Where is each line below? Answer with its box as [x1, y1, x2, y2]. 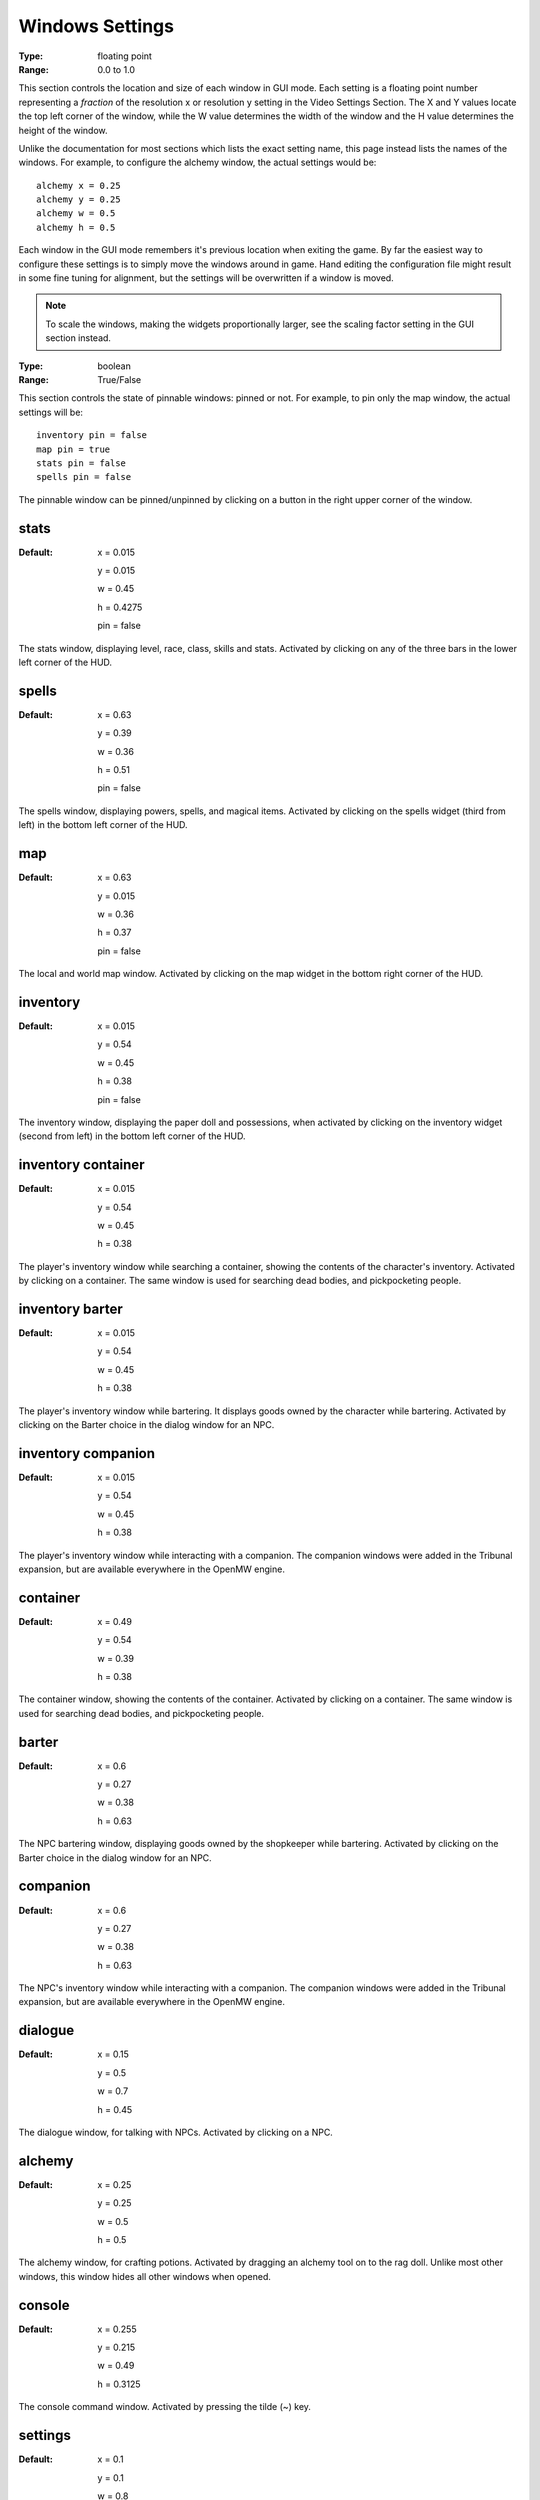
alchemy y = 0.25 [36, 194, 121, 205]
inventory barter [18, 1300, 124, 1317]
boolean [97, 360, 132, 372]
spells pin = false [36, 471, 132, 483]
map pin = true [36, 443, 111, 455]
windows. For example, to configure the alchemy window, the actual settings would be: [18, 156, 377, 169]
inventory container [18, 1156, 145, 1174]
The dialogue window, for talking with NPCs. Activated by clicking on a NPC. [18, 2126, 334, 2138]
